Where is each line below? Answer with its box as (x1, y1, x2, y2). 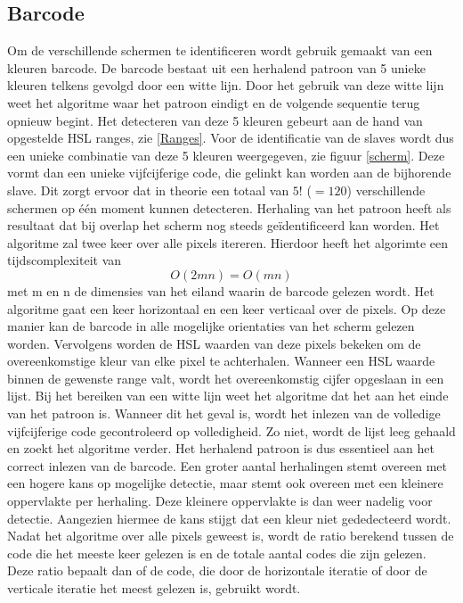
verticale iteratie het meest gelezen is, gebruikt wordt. (7, 579, 301, 598)
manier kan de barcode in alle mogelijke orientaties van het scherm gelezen (7, 317, 415, 335)
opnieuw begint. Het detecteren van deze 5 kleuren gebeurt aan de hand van (7, 111, 423, 129)
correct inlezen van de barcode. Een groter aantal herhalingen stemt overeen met (7, 456, 448, 475)
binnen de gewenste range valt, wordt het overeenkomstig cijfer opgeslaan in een (7, 368, 444, 387)
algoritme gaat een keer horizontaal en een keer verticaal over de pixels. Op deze (7, 299, 446, 318)
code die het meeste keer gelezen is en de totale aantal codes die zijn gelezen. (7, 543, 426, 562)
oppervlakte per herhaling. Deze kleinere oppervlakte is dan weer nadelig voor (7, 491, 433, 510)
